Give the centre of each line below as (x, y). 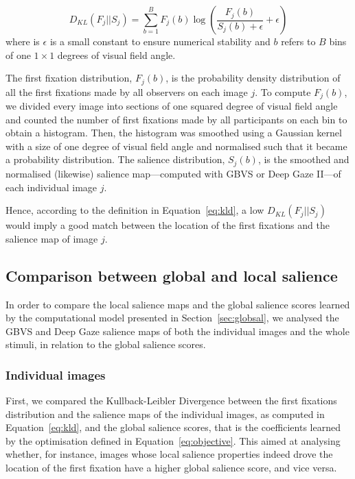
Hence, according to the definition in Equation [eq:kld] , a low (135, 210)
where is (23, 41)
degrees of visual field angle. (116, 54)
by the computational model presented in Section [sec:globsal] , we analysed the (172, 318)
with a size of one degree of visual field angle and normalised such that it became (176, 146)
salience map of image (52, 238)
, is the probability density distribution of (253, 78)
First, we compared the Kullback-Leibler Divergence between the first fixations (171, 401)
